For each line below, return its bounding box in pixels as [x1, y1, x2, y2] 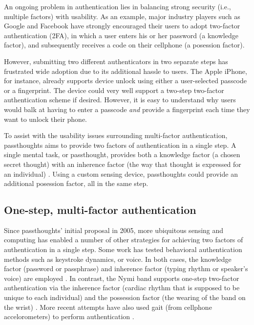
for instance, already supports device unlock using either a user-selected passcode [4, 75, 247, 86]
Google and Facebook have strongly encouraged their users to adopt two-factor [4, 21, 240, 31]
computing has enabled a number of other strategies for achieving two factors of [4, 234, 243, 245]
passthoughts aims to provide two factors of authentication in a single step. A [4, 139, 236, 150]
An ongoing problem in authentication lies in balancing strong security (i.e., [4, 1, 231, 11]
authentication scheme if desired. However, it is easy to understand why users [4, 94, 236, 105]
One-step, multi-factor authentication [4, 202, 196, 217]
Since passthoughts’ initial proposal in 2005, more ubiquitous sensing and [4, 225, 224, 235]
